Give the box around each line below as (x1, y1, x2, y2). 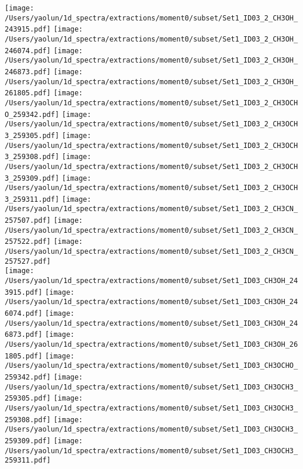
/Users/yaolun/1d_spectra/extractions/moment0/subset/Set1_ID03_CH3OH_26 (5, 340, 298, 349)
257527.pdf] (5, 257, 51, 265)
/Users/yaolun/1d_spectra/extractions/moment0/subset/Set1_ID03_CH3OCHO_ (5, 361, 298, 370)
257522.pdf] (5, 237, 51, 246)
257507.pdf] (5, 216, 51, 225)
